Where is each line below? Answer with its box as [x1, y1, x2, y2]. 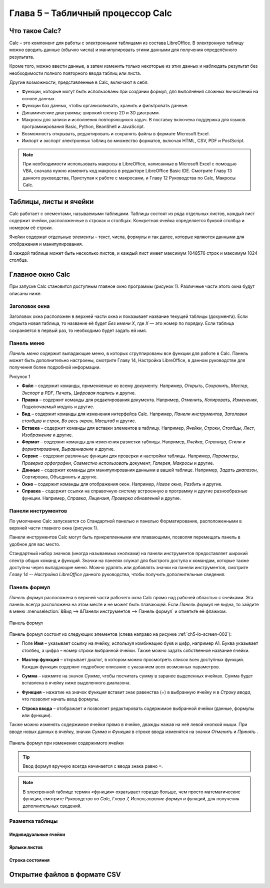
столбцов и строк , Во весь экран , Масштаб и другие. [21, 418, 136, 424]
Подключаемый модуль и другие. [21, 404, 94, 410]
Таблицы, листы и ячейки [9, 197, 94, 206]
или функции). [21, 713, 52, 718]
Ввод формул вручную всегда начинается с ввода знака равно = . [22, 763, 163, 769]
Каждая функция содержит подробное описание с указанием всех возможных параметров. [21, 663, 220, 669]
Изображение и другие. [21, 432, 73, 438]
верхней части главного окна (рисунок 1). [9, 525, 98, 531]
